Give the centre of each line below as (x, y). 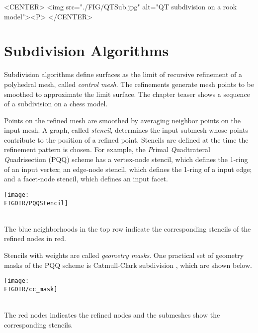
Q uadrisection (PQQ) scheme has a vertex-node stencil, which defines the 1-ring (126, 159)
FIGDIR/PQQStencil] (36, 203)
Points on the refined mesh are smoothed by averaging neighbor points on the (122, 120)
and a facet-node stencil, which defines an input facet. (86, 179)
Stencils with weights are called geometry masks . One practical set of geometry (124, 255)
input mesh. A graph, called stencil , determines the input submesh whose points (126, 130)
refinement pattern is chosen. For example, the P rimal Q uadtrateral (107, 149)
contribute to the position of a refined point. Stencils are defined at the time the (126, 139)
